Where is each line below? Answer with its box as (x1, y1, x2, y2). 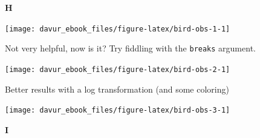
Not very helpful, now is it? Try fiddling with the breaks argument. (5, 42, 256, 54)
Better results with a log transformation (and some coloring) (5, 82, 229, 95)
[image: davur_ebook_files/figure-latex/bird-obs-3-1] (5, 106, 230, 115)
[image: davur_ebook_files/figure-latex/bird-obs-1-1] (5, 24, 230, 33)
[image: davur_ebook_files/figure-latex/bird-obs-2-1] (5, 65, 230, 74)
